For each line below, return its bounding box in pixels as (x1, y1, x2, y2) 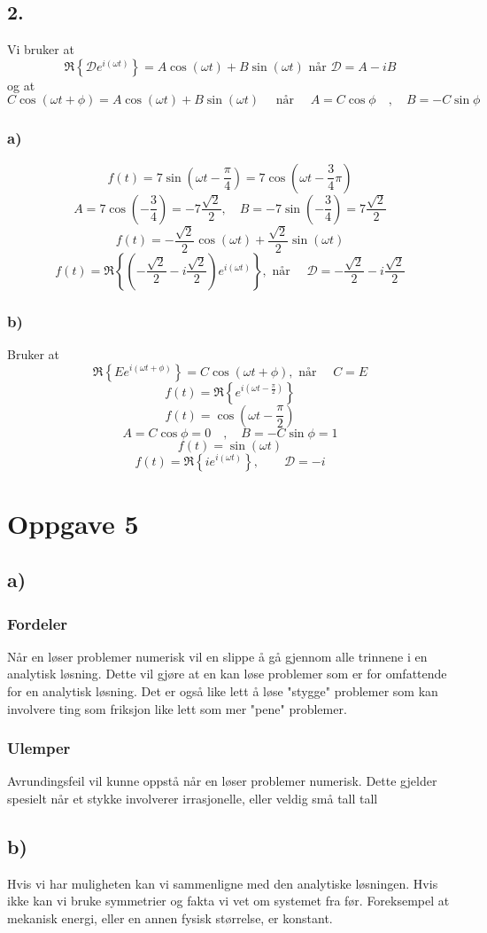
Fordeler (7, 612, 68, 634)
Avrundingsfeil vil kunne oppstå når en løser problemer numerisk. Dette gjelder (7, 772, 437, 790)
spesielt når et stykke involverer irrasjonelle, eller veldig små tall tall (7, 789, 378, 808)
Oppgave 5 (7, 505, 139, 541)
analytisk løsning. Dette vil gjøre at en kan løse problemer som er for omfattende (7, 664, 447, 683)
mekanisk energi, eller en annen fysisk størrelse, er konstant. (7, 909, 333, 928)
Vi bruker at (7, 40, 74, 59)
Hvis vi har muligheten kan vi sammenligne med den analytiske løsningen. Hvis (7, 874, 438, 892)
